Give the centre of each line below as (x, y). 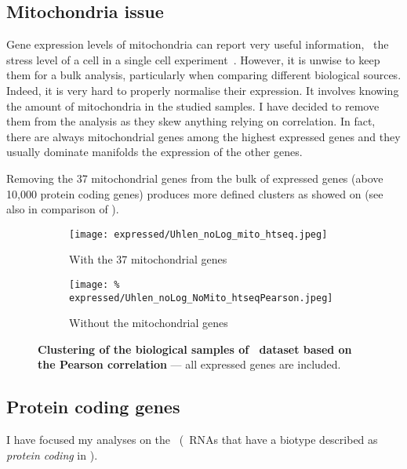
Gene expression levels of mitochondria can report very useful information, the (198, 44)
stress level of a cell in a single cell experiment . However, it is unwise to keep (193, 59)
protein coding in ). (52, 454)
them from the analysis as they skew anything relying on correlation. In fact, (191, 121)
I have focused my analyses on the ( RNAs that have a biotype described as (192, 440)
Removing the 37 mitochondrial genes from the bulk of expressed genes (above (195, 178)
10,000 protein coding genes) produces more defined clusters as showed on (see (195, 193)
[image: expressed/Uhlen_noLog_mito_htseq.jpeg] (198, 234)
